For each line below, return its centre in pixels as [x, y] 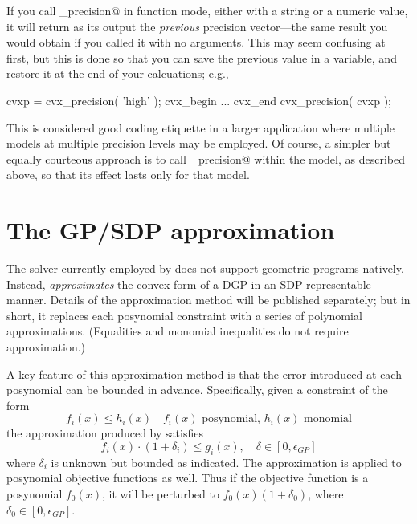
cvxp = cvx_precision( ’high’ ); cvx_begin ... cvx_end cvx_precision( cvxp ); [199, 100]
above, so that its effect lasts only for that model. [128, 175]
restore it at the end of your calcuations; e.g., [118, 73]
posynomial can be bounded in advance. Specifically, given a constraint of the [197, 390]
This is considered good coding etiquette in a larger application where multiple [201, 127]
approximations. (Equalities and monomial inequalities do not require [178, 331]
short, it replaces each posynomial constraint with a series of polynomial [184, 315]
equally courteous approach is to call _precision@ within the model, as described [206, 158]
